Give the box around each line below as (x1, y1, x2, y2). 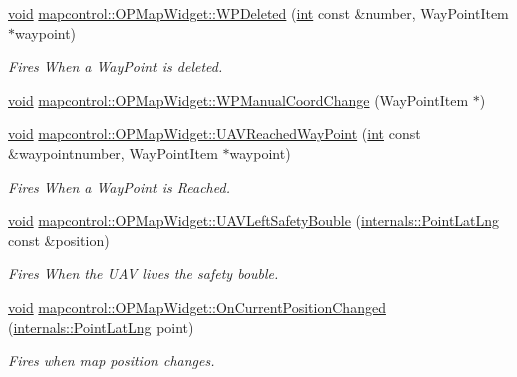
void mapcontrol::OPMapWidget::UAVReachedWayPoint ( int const (8, 123, 421, 144)
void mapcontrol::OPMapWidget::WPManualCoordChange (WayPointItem (8, 89, 469, 110)
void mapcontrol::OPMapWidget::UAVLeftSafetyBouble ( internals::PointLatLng (8, 210, 500, 231)
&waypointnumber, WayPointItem (8, 142, 218, 163)
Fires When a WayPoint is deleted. (8, 56, 223, 77)
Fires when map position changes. (8, 350, 215, 371)
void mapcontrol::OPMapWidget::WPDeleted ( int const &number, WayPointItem (8, 3, 509, 23)
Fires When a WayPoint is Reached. (8, 176, 230, 197)
